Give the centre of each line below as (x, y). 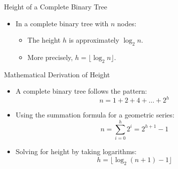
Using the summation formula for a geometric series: (95, 115)
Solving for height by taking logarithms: (76, 151)
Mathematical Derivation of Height (57, 74)
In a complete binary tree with (62, 23)
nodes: (127, 23)
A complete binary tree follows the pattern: (81, 91)
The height (44, 40)
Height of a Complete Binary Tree (56, 6)
